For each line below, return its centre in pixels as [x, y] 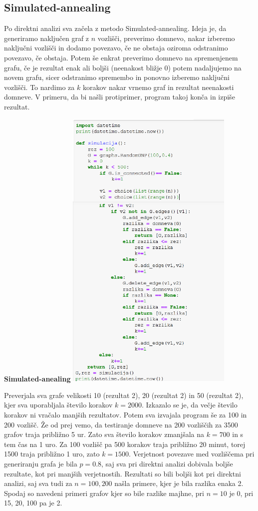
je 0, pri [241, 493]
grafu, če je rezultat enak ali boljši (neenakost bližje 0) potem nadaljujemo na [123, 67]
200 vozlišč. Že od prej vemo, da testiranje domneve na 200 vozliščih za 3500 [121, 424]
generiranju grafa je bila [41, 464]
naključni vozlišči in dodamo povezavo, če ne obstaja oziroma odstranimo [116, 48]
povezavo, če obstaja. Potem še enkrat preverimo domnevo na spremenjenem [121, 57]
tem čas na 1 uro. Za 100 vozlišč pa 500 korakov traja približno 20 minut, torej [125, 444]
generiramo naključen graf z [47, 38]
